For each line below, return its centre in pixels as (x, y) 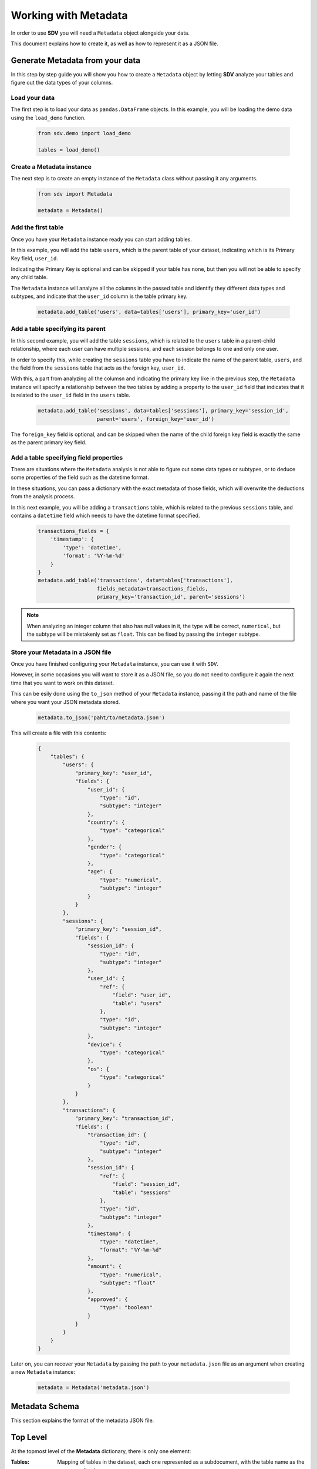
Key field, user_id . (35, 258)
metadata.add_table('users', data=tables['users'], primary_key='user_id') (149, 312)
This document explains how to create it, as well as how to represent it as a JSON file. (114, 43)
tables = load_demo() (69, 150)
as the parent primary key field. (49, 442)
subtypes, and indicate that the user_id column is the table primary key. (99, 296)
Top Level (29, 1437)
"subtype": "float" (128, 1283)
